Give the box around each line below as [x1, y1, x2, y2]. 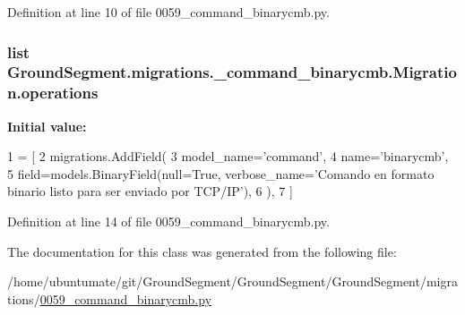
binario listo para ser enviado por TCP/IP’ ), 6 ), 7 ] [7, 182, 293, 200]
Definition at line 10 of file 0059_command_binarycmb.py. [7, 3, 330, 21]
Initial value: [7, 116, 87, 135]
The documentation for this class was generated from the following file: [7, 242, 397, 260]
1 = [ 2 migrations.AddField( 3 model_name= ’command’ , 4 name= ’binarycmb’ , [7, 147, 449, 166]
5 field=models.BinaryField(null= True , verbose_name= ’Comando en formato [7, 164, 435, 183]
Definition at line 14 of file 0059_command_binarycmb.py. [7, 212, 330, 231]
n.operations [7, 81, 99, 104]
